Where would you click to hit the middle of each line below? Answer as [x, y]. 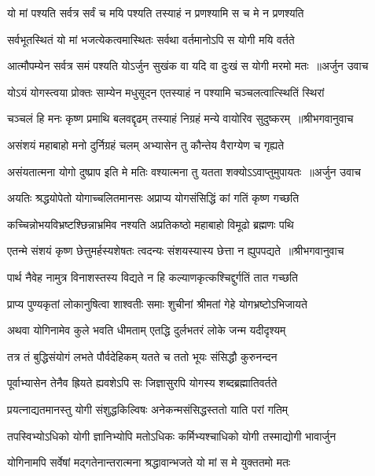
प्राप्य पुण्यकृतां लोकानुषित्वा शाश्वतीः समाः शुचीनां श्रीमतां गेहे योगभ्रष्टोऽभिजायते [157, 303]
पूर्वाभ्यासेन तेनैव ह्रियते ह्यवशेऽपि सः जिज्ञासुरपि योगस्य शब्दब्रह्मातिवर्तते [142, 383]
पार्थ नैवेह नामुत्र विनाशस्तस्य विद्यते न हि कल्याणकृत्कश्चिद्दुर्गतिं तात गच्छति [153, 277]
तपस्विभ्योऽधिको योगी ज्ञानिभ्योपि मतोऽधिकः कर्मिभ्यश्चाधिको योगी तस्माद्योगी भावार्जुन [172, 435]
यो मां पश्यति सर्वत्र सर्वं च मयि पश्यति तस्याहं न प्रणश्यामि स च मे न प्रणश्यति [156, 13]
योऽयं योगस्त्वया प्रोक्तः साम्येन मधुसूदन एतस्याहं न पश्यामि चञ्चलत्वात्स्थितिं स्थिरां [166, 92]
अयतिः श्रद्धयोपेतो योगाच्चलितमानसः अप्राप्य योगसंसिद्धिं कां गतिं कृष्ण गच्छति [153, 198]
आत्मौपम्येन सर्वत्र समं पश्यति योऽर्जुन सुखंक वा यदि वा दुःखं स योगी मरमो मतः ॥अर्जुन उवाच [188, 66]
